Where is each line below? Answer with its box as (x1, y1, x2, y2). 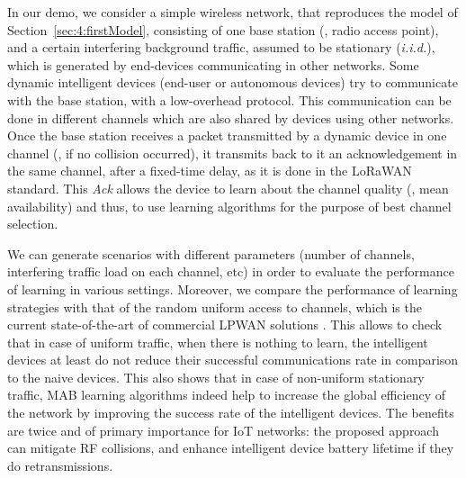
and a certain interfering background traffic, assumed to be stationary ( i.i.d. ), (7, 38, 435, 57)
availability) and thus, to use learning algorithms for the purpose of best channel (7, 196, 452, 215)
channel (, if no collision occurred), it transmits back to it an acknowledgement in (7, 143, 458, 162)
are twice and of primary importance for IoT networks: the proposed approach (7, 420, 439, 439)
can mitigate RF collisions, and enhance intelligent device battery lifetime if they (7, 438, 454, 457)
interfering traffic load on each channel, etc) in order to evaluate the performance (7, 262, 454, 281)
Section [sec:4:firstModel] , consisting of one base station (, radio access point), (7, 20, 439, 39)
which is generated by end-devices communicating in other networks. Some (7, 55, 419, 74)
